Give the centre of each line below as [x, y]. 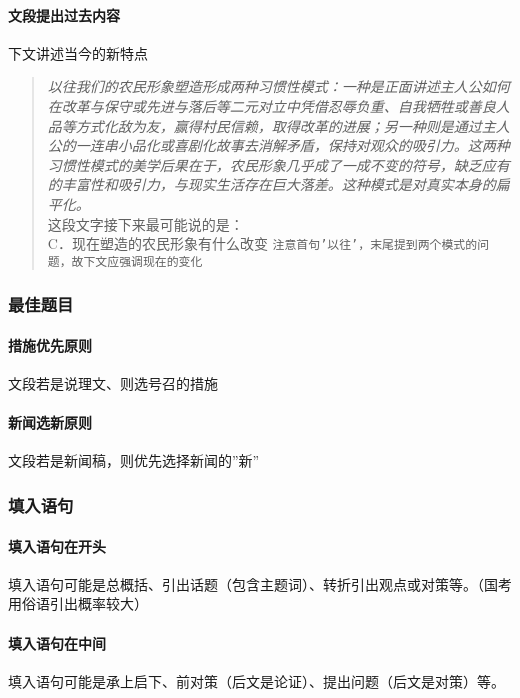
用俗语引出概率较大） [78, 603]
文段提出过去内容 [64, 14]
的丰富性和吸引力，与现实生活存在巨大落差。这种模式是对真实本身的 [271, 184]
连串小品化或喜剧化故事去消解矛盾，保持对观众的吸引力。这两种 [299, 145]
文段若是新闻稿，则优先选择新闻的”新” [134, 460]
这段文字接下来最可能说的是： [145, 223]
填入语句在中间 [57, 642]
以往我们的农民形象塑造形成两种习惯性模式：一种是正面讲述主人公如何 [278, 86]
